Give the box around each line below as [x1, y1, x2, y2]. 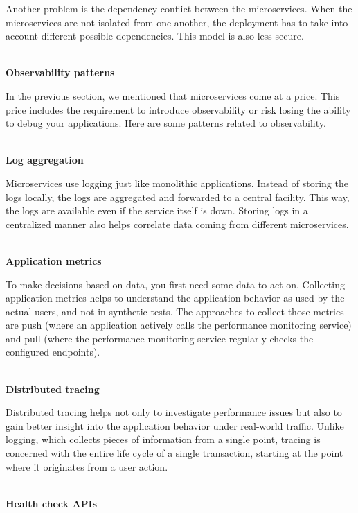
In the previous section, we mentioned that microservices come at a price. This [6, 88, 340, 103]
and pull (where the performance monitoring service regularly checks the [6, 331, 314, 345]
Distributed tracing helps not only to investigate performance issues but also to [6, 405, 342, 419]
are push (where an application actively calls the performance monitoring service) [6, 318, 352, 332]
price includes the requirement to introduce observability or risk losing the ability [6, 102, 351, 116]
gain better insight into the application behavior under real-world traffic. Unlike [6, 418, 344, 433]
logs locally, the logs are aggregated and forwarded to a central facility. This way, [6, 189, 350, 204]
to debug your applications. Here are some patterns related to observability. [6, 116, 326, 130]
